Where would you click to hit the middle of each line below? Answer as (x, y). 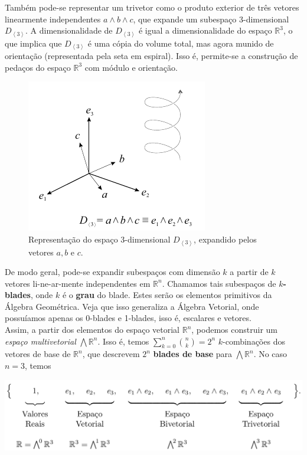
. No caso (270, 354)
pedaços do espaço (38, 67)
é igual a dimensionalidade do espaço (205, 30)
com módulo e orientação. (131, 67)
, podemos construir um (234, 330)
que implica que (33, 43)
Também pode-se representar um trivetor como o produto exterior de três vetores (152, 7)
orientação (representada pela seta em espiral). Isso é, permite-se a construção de (151, 56)
